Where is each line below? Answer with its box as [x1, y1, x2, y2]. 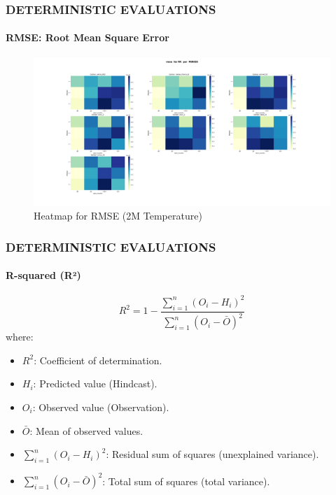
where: [6, 329, 34, 344]
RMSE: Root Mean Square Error [6, 30, 169, 45]
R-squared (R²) [6, 268, 81, 282]
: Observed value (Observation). [32, 399, 169, 414]
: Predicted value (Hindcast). [33, 376, 157, 391]
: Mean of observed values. [29, 423, 143, 438]
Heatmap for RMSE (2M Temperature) [34, 208, 202, 223]
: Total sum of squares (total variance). [102, 473, 270, 488]
